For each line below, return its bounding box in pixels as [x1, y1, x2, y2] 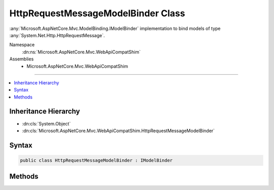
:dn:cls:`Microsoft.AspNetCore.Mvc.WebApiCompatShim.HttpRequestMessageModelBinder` [22, 128, 215, 134]
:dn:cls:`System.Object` [22, 120, 71, 126]
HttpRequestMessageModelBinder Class [9, 8, 185, 19]
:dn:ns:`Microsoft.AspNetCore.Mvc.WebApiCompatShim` [22, 49, 141, 55]
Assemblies [9, 56, 34, 62]
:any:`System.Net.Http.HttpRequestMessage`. [9, 32, 105, 38]
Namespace [9, 42, 35, 48]
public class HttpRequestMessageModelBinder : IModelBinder [20, 157, 173, 163]
